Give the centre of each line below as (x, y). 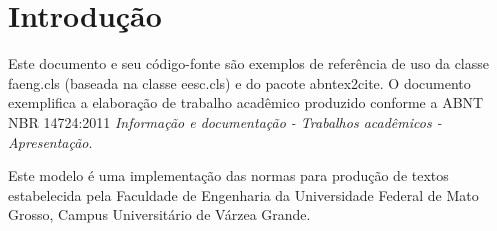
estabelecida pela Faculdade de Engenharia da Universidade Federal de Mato (243, 194)
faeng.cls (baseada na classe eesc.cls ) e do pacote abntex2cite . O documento (239, 82)
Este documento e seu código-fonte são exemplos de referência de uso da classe (248, 63)
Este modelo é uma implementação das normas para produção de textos (228, 175)
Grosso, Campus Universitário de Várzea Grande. (159, 214)
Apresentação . (50, 141)
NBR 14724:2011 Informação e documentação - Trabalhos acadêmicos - (225, 121)
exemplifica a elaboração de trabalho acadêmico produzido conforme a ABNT (246, 102)
